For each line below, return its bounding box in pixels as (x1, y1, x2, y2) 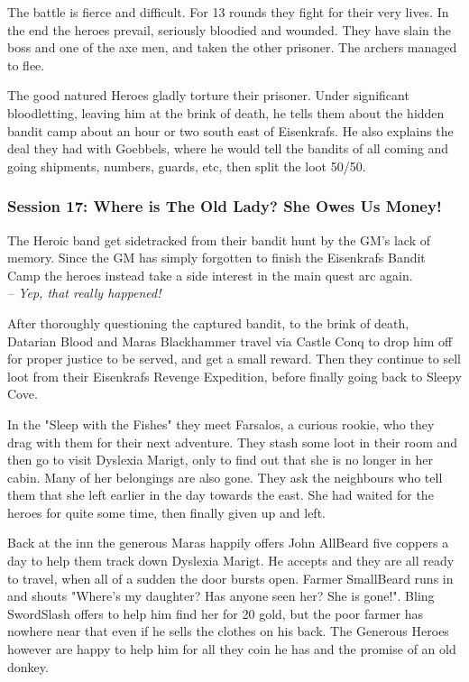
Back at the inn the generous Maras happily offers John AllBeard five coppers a (7, 533, 449, 552)
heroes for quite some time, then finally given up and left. (7, 502, 326, 521)
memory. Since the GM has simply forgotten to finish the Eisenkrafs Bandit (7, 248, 426, 267)
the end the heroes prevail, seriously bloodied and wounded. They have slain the (7, 20, 451, 39)
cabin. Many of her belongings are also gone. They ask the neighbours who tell (7, 467, 443, 486)
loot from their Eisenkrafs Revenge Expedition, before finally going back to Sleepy (7, 366, 462, 385)
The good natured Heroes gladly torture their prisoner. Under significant (7, 86, 409, 105)
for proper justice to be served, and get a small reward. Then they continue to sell (7, 349, 461, 368)
